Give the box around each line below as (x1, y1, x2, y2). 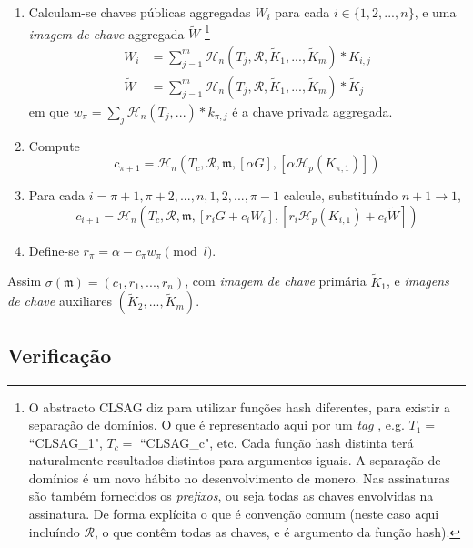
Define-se (28, 240, 79, 259)
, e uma (414, 3, 457, 21)
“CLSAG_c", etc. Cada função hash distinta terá (139, 432, 414, 452)
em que (28, 101, 69, 120)
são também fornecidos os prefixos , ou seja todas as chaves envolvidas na (28, 486, 434, 505)
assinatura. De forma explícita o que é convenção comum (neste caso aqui (28, 504, 439, 523)
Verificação (7, 340, 112, 369)
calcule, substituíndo (283, 186, 398, 205)
